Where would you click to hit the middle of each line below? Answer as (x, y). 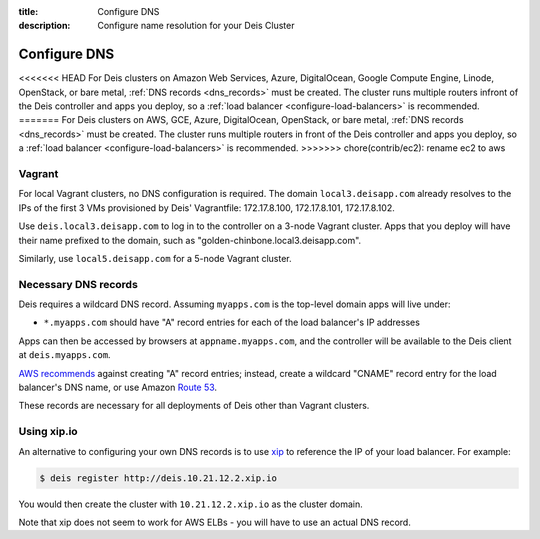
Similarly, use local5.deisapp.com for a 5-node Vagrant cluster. (155, 258)
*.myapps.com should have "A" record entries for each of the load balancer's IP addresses (231, 322)
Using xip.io (48, 432)
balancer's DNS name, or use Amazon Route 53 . (118, 387)
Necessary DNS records (78, 284)
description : (44, 26)
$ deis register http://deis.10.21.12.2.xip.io (158, 478)
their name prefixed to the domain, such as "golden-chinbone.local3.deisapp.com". (190, 240)
